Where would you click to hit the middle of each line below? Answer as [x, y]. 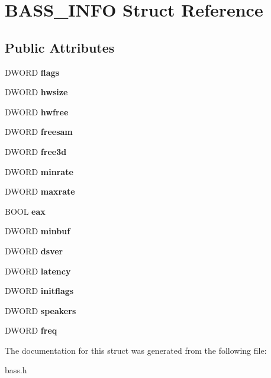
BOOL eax [25, 211]
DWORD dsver [34, 251]
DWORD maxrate [40, 191]
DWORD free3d [36, 151]
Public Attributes [60, 47]
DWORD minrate [39, 171]
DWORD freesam [39, 132]
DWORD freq [31, 330]
